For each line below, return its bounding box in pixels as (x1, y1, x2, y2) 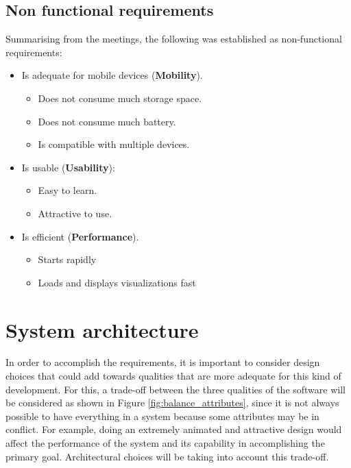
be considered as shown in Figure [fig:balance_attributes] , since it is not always (5, 395, 339, 410)
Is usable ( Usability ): (21, 160, 115, 174)
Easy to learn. (38, 183, 97, 197)
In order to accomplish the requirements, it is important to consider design (5, 355, 320, 369)
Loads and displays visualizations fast (38, 275, 196, 289)
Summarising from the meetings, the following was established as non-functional (5, 32, 342, 46)
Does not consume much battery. (38, 114, 176, 128)
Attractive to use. (38, 206, 112, 220)
